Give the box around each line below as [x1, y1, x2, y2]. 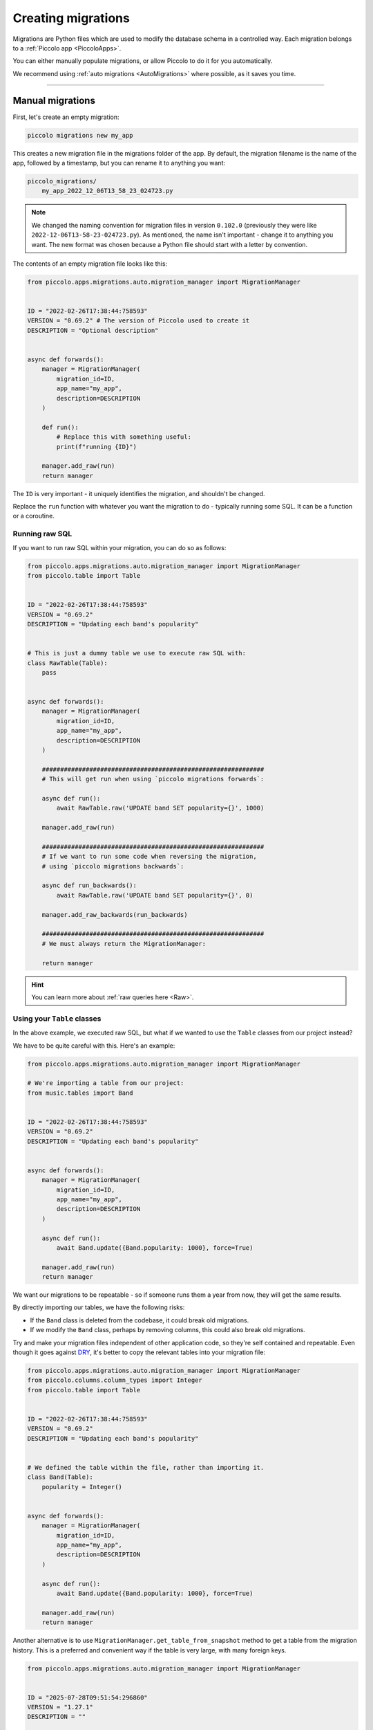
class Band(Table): [27, 1473, 93, 1481]
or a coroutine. [12, 512, 55, 520]
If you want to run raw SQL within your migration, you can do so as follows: [12, 543, 227, 552]
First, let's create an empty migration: [12, 113, 120, 121]
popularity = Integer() [41, 1483, 122, 1491]
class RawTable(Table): [27, 659, 108, 667]
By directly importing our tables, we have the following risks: [12, 1303, 185, 1311]
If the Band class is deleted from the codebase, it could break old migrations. [30, 1315, 249, 1324]
